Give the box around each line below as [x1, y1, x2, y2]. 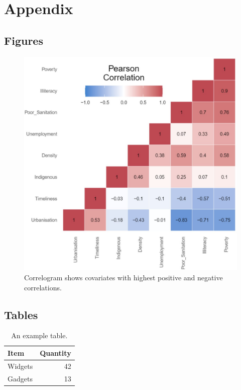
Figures [4, 32, 43, 48]
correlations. [24, 282, 62, 292]
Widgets [8, 360, 33, 371]
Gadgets [8, 373, 33, 383]
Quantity [40, 347, 71, 358]
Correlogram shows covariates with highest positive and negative [24, 272, 223, 282]
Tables [4, 306, 38, 322]
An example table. [11, 330, 68, 341]
